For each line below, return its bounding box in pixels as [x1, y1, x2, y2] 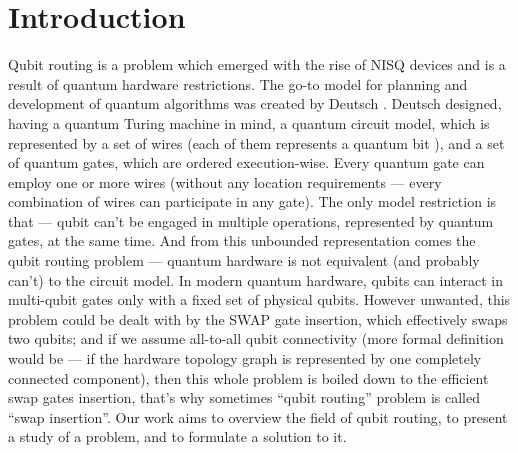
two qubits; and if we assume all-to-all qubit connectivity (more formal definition [8, 328, 504, 349]
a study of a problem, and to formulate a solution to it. [8, 426, 347, 447]
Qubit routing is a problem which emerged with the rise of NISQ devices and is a [8, 54, 506, 75]
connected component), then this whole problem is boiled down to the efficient [8, 367, 489, 388]
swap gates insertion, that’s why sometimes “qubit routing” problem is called [8, 387, 480, 408]
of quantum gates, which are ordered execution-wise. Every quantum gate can [8, 152, 485, 173]
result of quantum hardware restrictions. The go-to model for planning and [8, 73, 468, 94]
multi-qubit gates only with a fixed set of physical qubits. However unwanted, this [8, 289, 511, 310]
